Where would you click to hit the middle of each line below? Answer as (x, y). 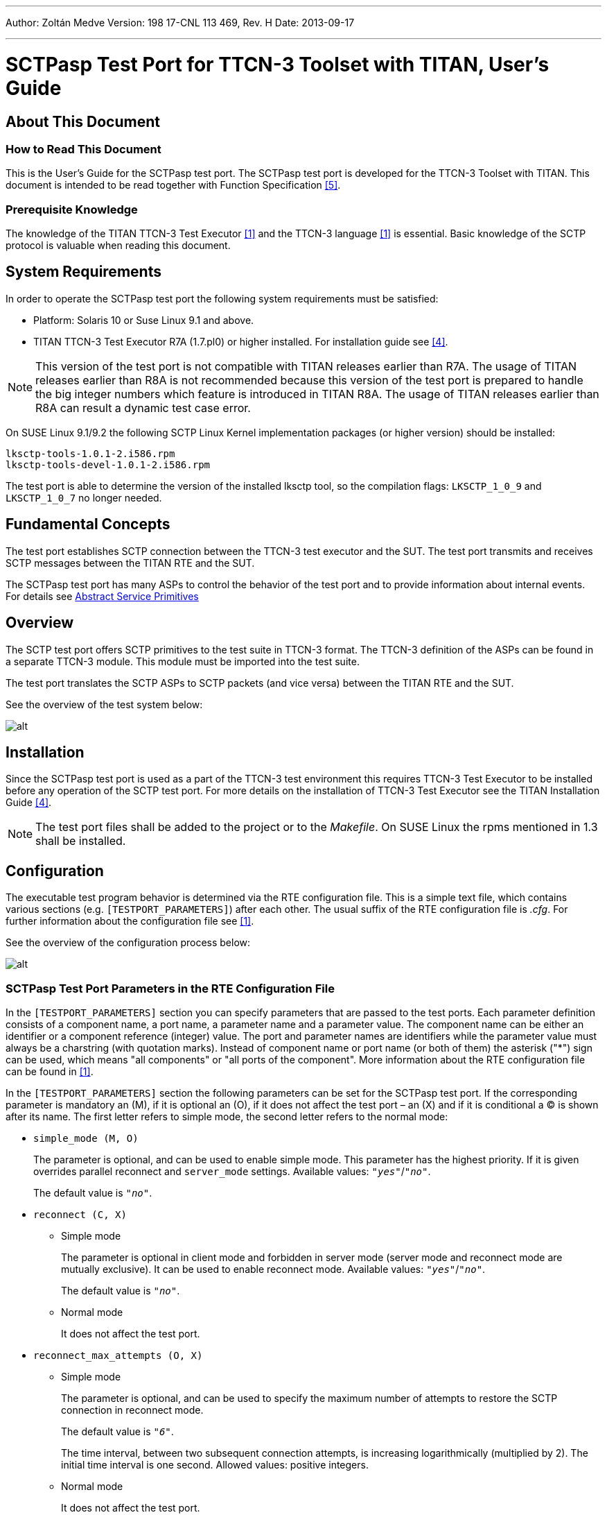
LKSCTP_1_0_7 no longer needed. (84, 497)
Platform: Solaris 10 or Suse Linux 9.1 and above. (144, 320)
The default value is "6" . (117, 1432)
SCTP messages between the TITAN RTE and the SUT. (130, 563)
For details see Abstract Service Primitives (102, 596)
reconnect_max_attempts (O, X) (118, 1356)
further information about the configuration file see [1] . (130, 921)
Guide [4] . (29, 803)
